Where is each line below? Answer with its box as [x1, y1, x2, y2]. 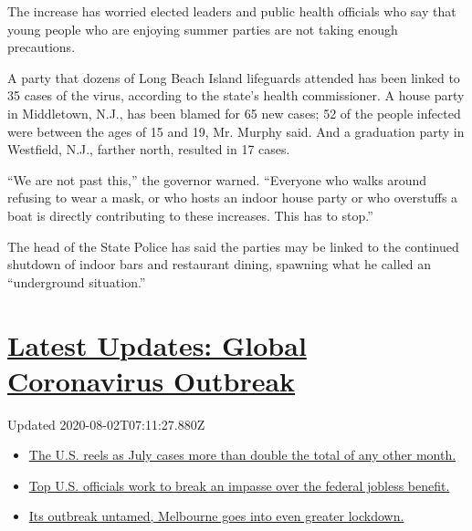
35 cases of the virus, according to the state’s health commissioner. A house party [7, 86, 465, 105]
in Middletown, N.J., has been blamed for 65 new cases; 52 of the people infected [7, 103, 461, 122]
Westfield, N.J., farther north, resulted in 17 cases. [7, 140, 290, 159]
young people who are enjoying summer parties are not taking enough [7, 19, 398, 38]
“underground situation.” [7, 272, 146, 291]
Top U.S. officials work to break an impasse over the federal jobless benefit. [28, 475, 450, 495]
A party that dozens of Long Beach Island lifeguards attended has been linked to [7, 68, 460, 87]
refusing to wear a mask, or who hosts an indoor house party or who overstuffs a [7, 188, 458, 207]
